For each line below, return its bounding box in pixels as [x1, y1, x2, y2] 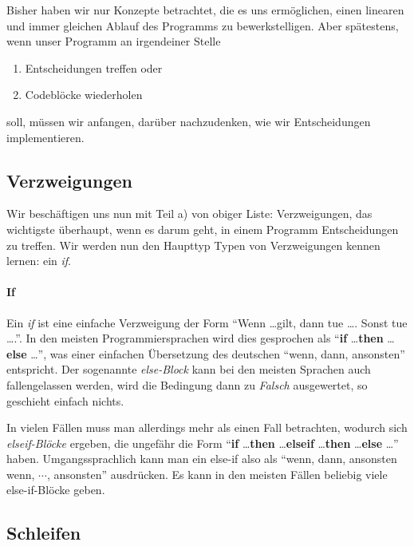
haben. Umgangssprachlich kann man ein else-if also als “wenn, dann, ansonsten [6, 450, 397, 467]
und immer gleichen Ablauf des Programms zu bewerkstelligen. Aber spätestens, [6, 17, 399, 34]
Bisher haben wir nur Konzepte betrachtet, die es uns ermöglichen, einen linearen [6, 2, 404, 18]
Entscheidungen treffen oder [25, 59, 163, 76]
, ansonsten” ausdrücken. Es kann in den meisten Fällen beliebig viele [46, 465, 388, 482]
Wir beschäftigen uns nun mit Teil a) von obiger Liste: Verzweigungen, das [6, 205, 373, 222]
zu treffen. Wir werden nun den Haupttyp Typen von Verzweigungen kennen [6, 236, 380, 253]
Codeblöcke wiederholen [25, 86, 143, 103]
